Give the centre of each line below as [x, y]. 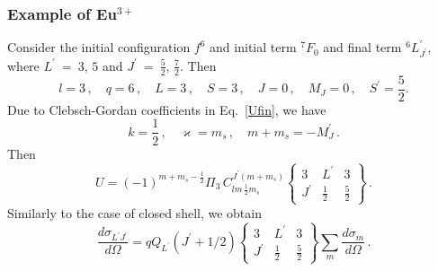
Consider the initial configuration [99, 47]
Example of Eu [62, 13]
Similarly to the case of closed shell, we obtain [134, 212]
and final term [362, 47]
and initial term [253, 47]
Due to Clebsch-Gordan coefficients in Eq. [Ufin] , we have [167, 109]
